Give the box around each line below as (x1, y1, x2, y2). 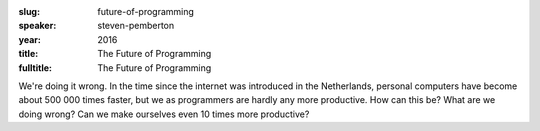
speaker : (18, 20, 57, 32)
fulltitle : (18, 61, 52, 74)
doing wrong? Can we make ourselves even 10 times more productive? (18, 108, 310, 120)
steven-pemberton (97, 20, 175, 32)
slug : (18, 6, 40, 17)
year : (18, 33, 42, 45)
